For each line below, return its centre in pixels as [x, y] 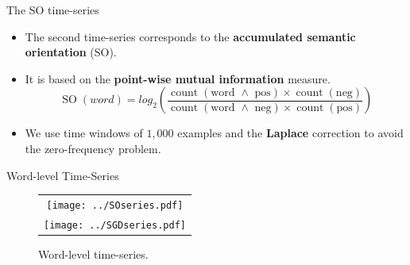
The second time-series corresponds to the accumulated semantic [190, 36]
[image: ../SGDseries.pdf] [115, 225]
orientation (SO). [71, 52]
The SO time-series [53, 10]
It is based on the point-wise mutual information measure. [178, 78]
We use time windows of [84, 133]
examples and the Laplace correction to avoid [290, 133]
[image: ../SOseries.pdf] [115, 205]
